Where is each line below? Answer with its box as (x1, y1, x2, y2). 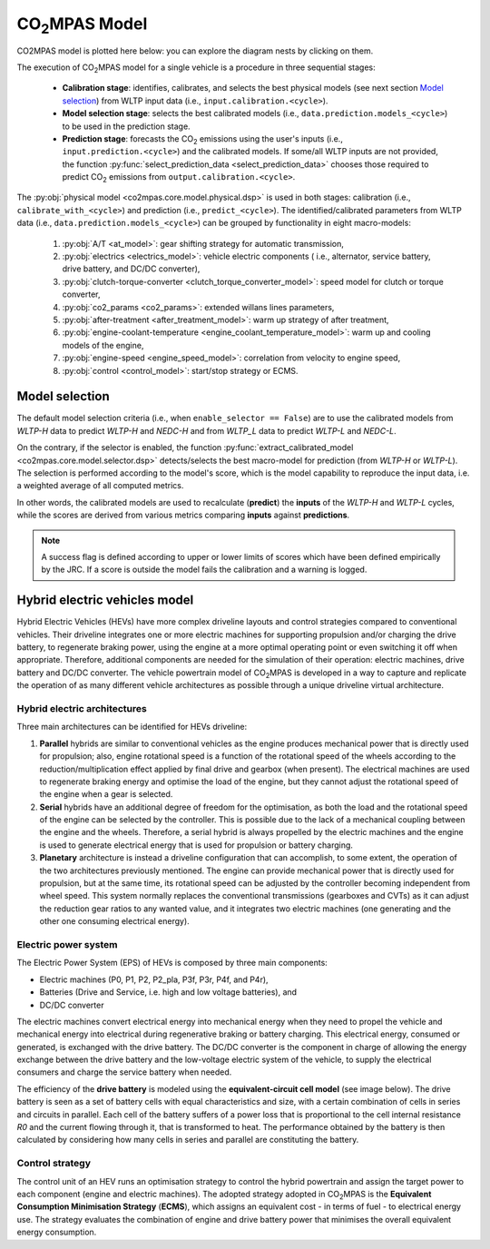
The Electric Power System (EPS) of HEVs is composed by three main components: (16, 958, 328, 969)
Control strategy (16, 1157, 91, 1170)
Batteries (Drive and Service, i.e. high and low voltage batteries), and (39, 987, 298, 998)
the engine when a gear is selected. (39, 789, 173, 800)
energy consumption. (16, 1226, 97, 1238)
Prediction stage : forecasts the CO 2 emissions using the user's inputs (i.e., (62, 133, 344, 146)
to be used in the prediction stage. (62, 121, 191, 132)
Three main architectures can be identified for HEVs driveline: (16, 722, 248, 733)
